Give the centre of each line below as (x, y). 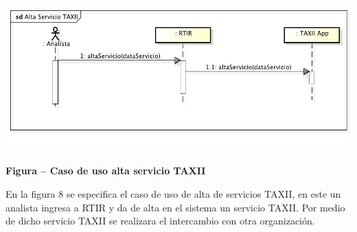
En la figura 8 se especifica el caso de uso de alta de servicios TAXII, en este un (173, 194)
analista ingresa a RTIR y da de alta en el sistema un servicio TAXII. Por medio (175, 207)
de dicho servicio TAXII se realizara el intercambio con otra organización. (160, 221)
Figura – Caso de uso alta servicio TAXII (106, 171)
